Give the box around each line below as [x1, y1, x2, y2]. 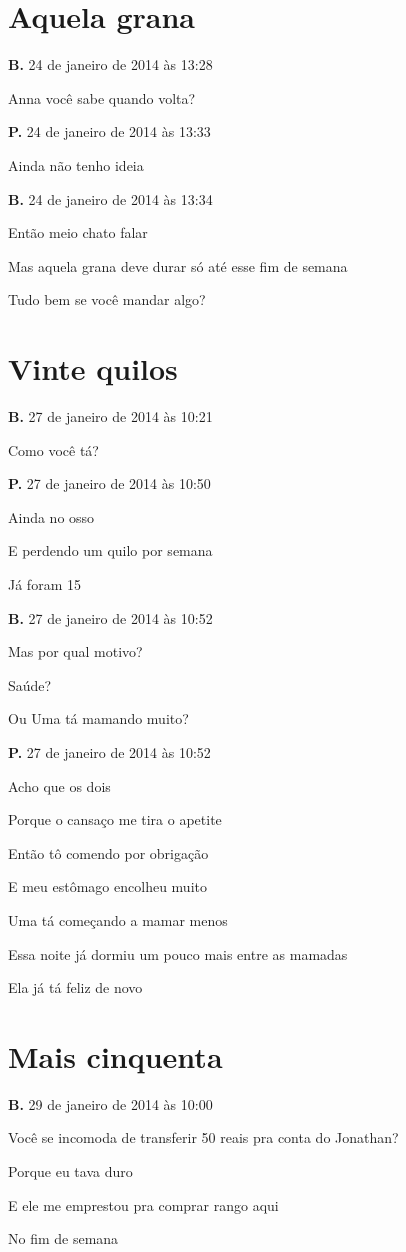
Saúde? [8, 674, 52, 695]
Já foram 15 [8, 573, 81, 594]
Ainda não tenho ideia [8, 154, 144, 175]
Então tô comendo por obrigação [8, 842, 209, 863]
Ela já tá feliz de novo [8, 977, 143, 998]
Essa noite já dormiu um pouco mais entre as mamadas [8, 943, 348, 964]
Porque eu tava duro [8, 1161, 133, 1181]
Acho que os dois [8, 775, 111, 796]
